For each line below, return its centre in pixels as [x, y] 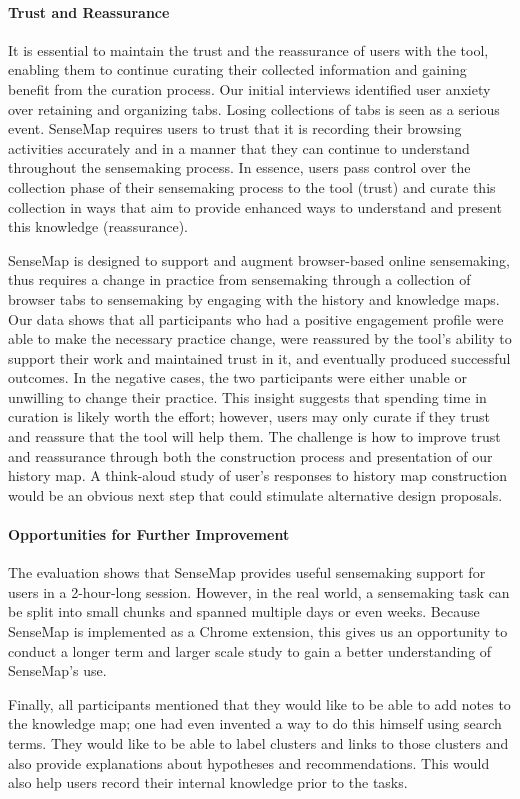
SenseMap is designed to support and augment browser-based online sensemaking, [259, 259]
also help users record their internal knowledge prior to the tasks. [208, 782]
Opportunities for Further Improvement [149, 534]
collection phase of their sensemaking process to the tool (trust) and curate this [252, 186]
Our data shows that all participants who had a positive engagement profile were [256, 318]
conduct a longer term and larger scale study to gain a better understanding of [250, 650]
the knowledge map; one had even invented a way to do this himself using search [255, 723]
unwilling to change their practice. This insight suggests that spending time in [247, 396]
